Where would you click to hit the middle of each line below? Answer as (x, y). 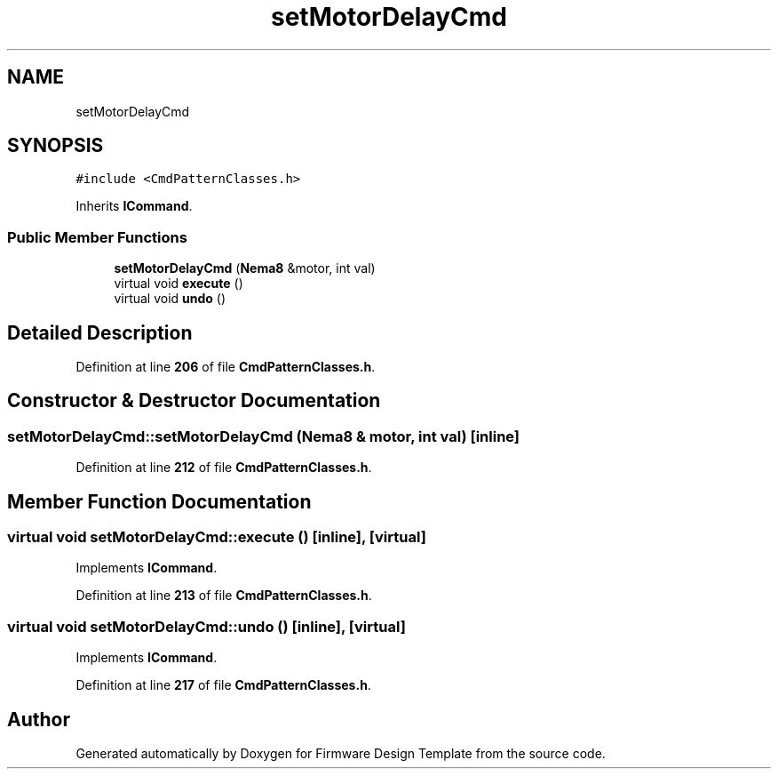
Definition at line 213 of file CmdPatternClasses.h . (224, 596)
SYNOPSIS (56, 146)
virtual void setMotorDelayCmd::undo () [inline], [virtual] (206, 626)
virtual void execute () (179, 284)
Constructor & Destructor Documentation (194, 401)
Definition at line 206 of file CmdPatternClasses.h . (226, 367)
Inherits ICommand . (134, 206)
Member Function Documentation (159, 501)
